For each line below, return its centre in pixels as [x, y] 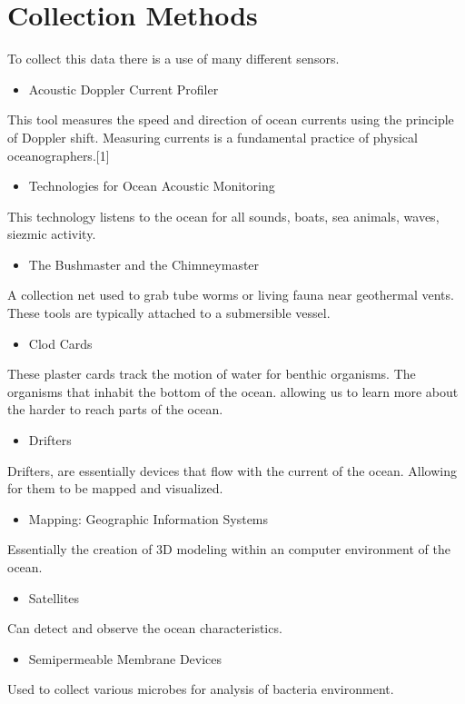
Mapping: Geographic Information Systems [148, 518]
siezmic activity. [52, 234]
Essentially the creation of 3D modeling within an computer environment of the [229, 549]
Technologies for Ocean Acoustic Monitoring [152, 186]
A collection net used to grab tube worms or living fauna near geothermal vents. [231, 295]
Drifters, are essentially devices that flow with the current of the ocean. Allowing [232, 470]
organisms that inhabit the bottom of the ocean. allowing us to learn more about [233, 391]
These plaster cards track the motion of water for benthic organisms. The [212, 374]
